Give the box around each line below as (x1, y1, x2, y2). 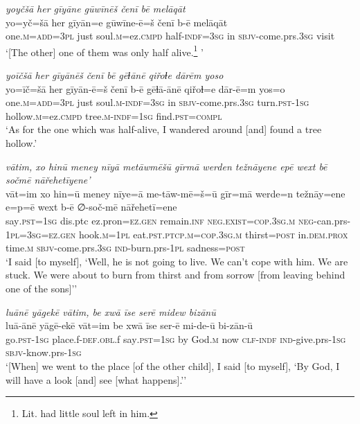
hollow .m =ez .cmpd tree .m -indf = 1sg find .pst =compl (6, 108, 222, 123)
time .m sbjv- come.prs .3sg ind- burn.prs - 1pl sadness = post (6, 240, 245, 255)
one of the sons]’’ (6, 281, 78, 295)
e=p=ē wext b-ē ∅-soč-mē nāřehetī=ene (6, 200, 177, 214)
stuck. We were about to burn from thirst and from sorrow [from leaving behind (6, 267, 345, 282)
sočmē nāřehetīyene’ (6, 173, 91, 187)
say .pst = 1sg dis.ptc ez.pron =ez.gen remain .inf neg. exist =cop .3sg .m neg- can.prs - (6, 213, 351, 227)
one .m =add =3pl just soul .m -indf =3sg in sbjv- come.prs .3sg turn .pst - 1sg (6, 95, 309, 109)
